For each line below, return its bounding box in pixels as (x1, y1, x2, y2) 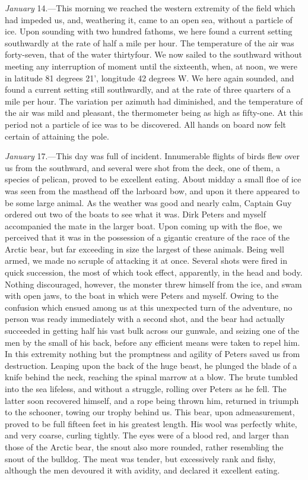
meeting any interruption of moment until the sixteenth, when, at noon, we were (5, 59, 297, 72)
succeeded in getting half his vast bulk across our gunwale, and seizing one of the (5, 324, 299, 337)
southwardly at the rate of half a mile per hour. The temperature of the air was (5, 36, 294, 49)
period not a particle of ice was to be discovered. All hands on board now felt (5, 118, 287, 130)
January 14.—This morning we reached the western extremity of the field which (5, 2, 296, 14)
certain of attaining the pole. (5, 130, 109, 142)
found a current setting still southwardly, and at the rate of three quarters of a (5, 83, 291, 96)
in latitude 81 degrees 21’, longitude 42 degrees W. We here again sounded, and (5, 71, 294, 84)
